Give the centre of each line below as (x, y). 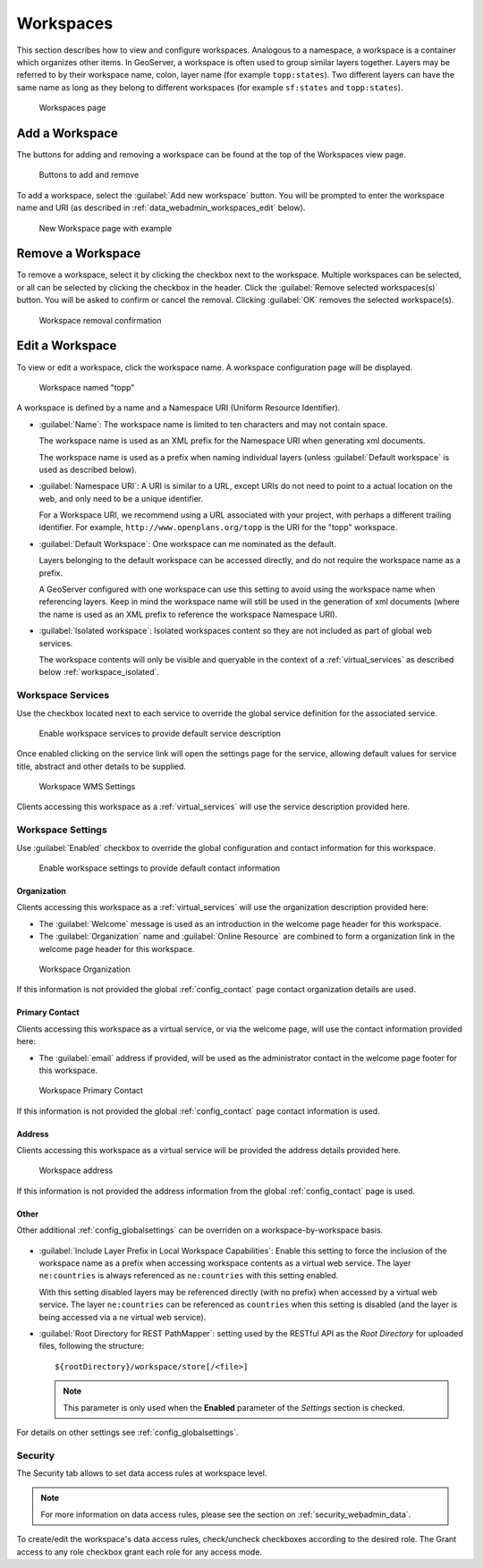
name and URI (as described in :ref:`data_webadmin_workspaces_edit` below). (161, 208)
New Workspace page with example (106, 228)
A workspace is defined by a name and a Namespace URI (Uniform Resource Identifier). (178, 408)
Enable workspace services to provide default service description (160, 733)
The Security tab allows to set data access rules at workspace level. (142, 1473)
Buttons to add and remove (89, 175)
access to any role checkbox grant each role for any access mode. (140, 1552)
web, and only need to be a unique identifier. (121, 498)
